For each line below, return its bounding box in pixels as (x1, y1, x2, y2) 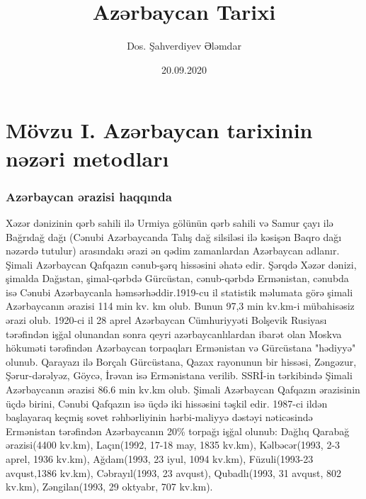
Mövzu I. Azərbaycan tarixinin (6, 116, 313, 145)
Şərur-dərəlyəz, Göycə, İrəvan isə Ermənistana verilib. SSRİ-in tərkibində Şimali (6, 368, 353, 383)
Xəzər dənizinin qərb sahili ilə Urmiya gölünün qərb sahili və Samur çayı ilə (6, 215, 333, 230)
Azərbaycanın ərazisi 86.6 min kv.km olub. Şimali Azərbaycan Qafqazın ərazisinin (6, 382, 360, 397)
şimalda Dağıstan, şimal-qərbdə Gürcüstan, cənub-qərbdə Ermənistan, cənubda (6, 271, 349, 286)
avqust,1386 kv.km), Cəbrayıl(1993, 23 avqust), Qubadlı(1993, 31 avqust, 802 (6, 465, 341, 480)
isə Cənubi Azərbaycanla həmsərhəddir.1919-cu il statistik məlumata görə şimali (6, 284, 353, 299)
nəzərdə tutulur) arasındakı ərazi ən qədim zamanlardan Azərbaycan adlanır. (6, 243, 340, 258)
